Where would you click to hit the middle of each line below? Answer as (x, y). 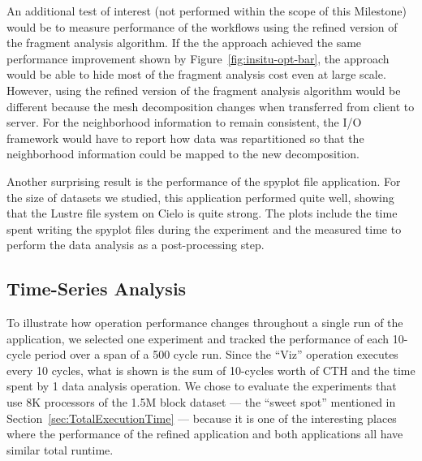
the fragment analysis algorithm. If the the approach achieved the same (184, 43)
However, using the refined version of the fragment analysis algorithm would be (204, 90)
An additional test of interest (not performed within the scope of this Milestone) (207, 11)
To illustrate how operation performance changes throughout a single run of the (205, 323)
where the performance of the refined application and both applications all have (205, 434)
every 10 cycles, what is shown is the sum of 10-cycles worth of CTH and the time (211, 370)
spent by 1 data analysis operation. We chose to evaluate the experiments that (202, 386)
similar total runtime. (60, 449)
